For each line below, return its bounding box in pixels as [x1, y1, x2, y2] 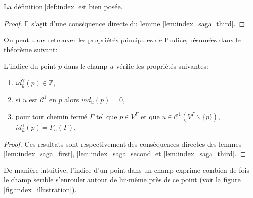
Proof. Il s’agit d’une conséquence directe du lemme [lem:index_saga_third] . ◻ [4, 18, 245, 28]
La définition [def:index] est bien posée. [4, 1, 123, 11]
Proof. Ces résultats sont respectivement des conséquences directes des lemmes [4, 138, 242, 149]
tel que [96, 111, 117, 121]
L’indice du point [4, 61, 56, 71]
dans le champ [64, 61, 108, 71]
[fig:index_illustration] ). [4, 184, 77, 194]
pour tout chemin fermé [15, 111, 87, 121]
